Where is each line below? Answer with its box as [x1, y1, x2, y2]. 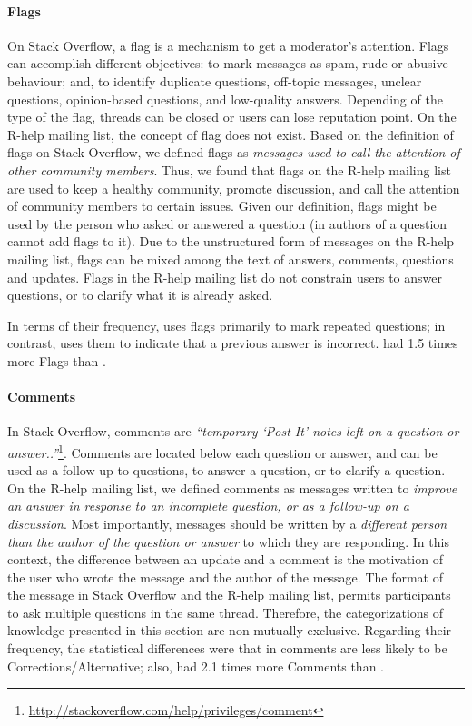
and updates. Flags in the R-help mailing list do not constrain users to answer [7, 267, 442, 286]
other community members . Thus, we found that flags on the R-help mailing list [7, 160, 451, 179]
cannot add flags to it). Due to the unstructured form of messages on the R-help [7, 232, 455, 251]
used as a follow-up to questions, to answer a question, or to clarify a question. [7, 461, 446, 480]
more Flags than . [7, 351, 106, 370]
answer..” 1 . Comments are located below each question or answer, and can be [7, 440, 438, 462]
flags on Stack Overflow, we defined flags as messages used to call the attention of [7, 143, 460, 162]
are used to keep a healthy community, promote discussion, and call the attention [7, 178, 460, 197]
